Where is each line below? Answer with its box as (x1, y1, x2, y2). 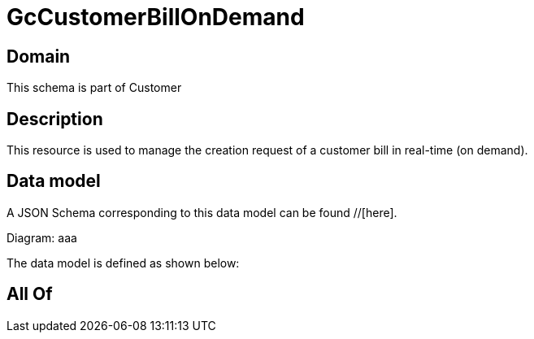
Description (7, 108, 103, 129)
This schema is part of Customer (7, 80, 182, 95)
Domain (7, 46, 71, 67)
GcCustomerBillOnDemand (7, 3, 305, 31)
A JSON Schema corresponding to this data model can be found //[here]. (7, 205, 397, 219)
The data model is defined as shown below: (7, 255, 240, 270)
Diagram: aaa (7, 230, 77, 245)
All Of (7, 284, 53, 305)
